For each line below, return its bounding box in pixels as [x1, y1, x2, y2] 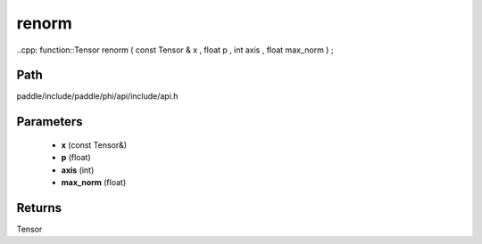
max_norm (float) [61, 177, 127, 188]
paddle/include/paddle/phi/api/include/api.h [16, 91, 179, 102]
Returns [16, 200, 62, 216]
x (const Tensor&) [61, 139, 128, 150]
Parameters [16, 114, 83, 129]
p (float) [61, 152, 91, 163]
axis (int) [61, 165, 95, 175]
